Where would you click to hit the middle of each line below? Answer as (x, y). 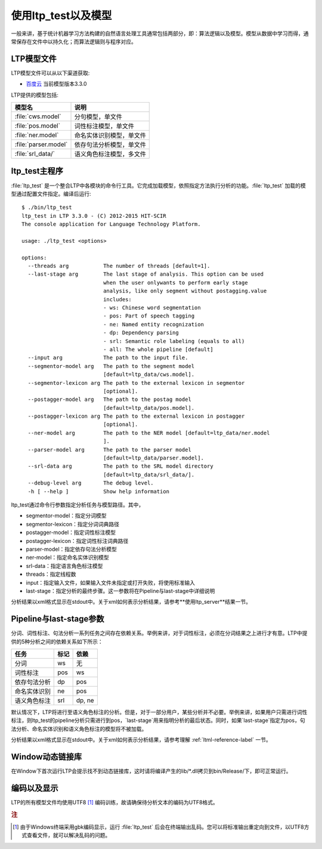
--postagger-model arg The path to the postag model (110, 399)
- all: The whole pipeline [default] (159, 349)
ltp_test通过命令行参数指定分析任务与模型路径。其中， (78, 505)
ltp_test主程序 (37, 171)
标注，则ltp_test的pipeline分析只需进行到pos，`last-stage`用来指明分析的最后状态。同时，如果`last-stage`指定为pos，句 (158, 720)
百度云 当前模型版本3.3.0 (56, 84)
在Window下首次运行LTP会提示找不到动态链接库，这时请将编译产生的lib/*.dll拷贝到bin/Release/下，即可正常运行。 (151, 771)
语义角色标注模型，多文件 (110, 154)
